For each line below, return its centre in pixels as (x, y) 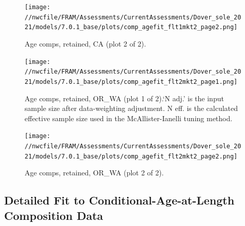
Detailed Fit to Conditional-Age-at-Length (119, 200)
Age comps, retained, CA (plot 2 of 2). (85, 43)
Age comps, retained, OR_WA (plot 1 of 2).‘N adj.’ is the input (124, 98)
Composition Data (54, 215)
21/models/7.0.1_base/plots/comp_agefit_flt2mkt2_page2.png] (131, 156)
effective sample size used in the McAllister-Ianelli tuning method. (129, 118)
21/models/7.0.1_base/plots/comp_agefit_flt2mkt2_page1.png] (131, 82)
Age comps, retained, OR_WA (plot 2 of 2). (94, 173)
